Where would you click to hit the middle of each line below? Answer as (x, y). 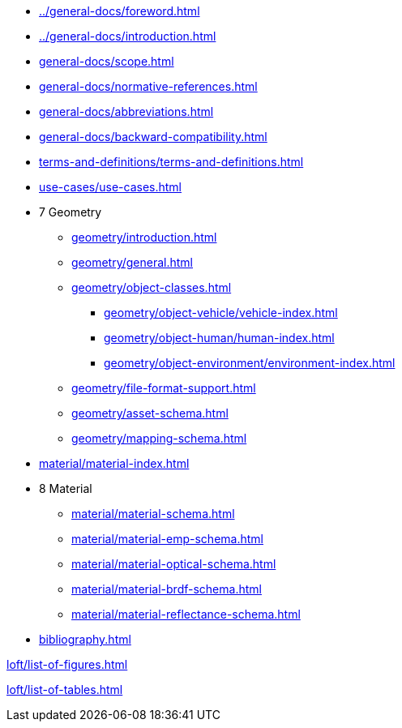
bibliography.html (85, 639)
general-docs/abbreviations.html (126, 111)
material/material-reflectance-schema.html (186, 614)
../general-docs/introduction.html (128, 36)
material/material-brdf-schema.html (167, 589)
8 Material (66, 488)
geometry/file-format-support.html (164, 388)
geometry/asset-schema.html (150, 413)
